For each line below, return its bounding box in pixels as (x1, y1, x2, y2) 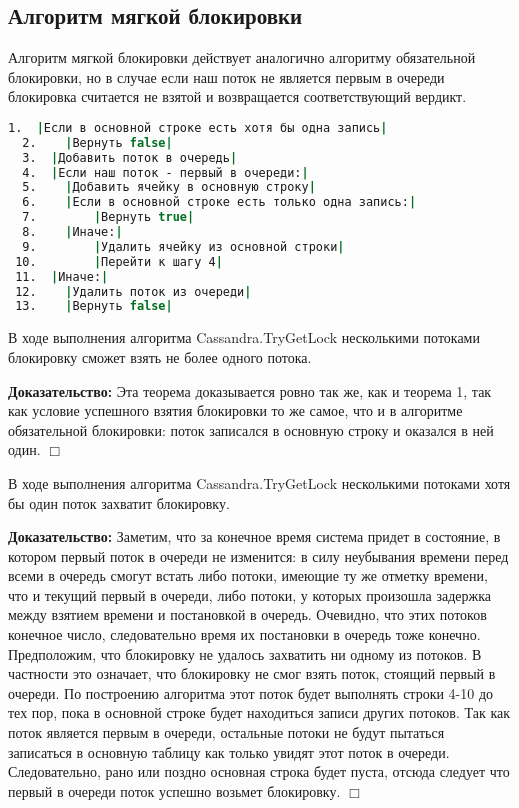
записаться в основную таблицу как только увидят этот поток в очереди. (8, 741, 450, 762)
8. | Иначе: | (22, 225, 123, 240)
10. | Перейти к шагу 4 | (15, 254, 223, 269)
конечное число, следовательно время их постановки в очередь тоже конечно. (8, 624, 481, 645)
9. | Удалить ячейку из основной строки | (22, 239, 345, 254)
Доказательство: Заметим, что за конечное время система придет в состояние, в (8, 526, 501, 547)
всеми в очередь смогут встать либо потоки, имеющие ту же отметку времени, (8, 565, 488, 586)
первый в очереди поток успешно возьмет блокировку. (8, 780, 341, 801)
